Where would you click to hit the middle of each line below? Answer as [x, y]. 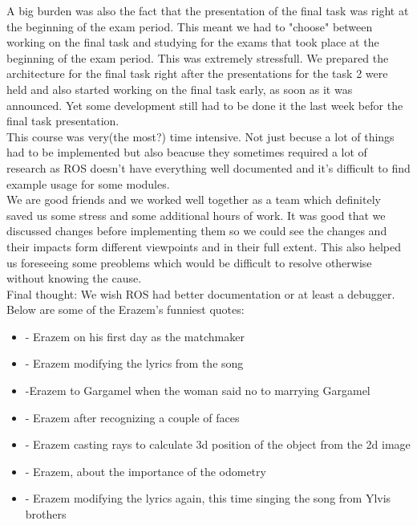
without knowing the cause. [74, 278]
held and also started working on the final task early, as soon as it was [180, 89]
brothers [46, 514]
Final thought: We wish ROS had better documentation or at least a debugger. [201, 293]
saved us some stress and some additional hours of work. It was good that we [196, 215]
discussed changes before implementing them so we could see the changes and [197, 231]
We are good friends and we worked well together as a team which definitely [194, 199]
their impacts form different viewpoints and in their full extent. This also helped [204, 246]
